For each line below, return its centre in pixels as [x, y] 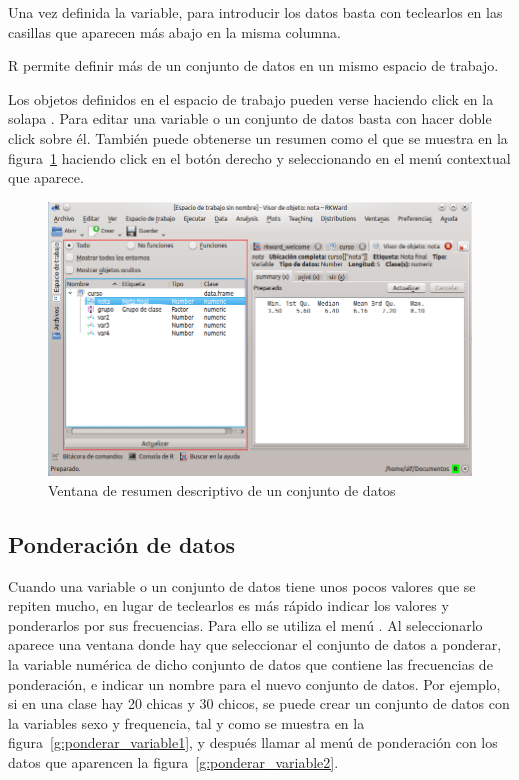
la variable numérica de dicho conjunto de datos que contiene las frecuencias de [250, 664]
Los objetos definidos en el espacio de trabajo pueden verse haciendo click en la [251, 98]
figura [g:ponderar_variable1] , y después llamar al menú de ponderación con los [253, 742]
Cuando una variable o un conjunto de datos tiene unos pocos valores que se [242, 585]
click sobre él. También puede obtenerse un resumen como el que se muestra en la [258, 137]
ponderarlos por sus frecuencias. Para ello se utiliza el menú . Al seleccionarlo [245, 624]
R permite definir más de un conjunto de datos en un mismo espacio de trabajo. [253, 65]
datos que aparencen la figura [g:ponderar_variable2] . [173, 762]
